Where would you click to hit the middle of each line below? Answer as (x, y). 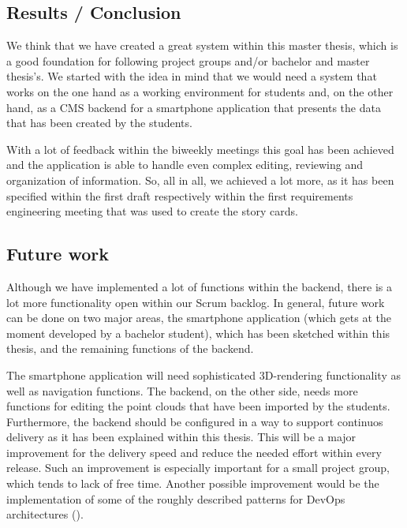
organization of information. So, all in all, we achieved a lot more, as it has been (200, 180)
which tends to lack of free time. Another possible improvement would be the (193, 483)
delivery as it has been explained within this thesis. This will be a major (181, 437)
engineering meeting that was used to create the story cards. (152, 211)
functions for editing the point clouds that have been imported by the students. (198, 406)
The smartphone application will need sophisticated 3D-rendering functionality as (203, 374)
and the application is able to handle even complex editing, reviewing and (185, 165)
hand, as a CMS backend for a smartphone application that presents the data (194, 107)
